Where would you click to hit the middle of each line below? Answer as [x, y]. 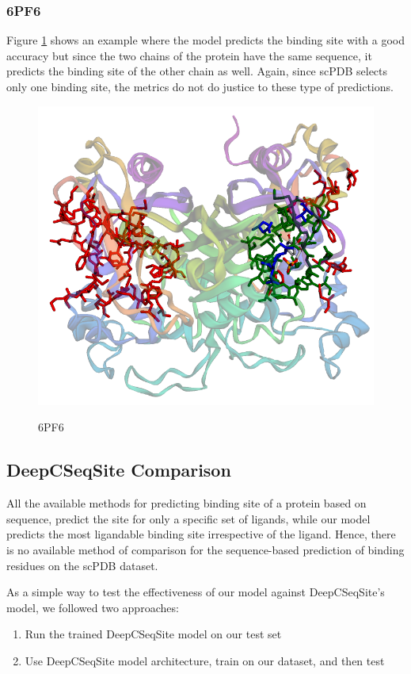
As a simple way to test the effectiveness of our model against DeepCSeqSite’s [196, 592]
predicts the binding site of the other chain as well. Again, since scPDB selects [197, 71]
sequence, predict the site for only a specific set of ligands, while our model [188, 518]
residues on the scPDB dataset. [82, 565]
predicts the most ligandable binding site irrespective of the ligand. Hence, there [201, 534]
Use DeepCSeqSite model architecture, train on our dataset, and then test [205, 660]
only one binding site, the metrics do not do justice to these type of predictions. [200, 86]
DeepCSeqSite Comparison [119, 470]
